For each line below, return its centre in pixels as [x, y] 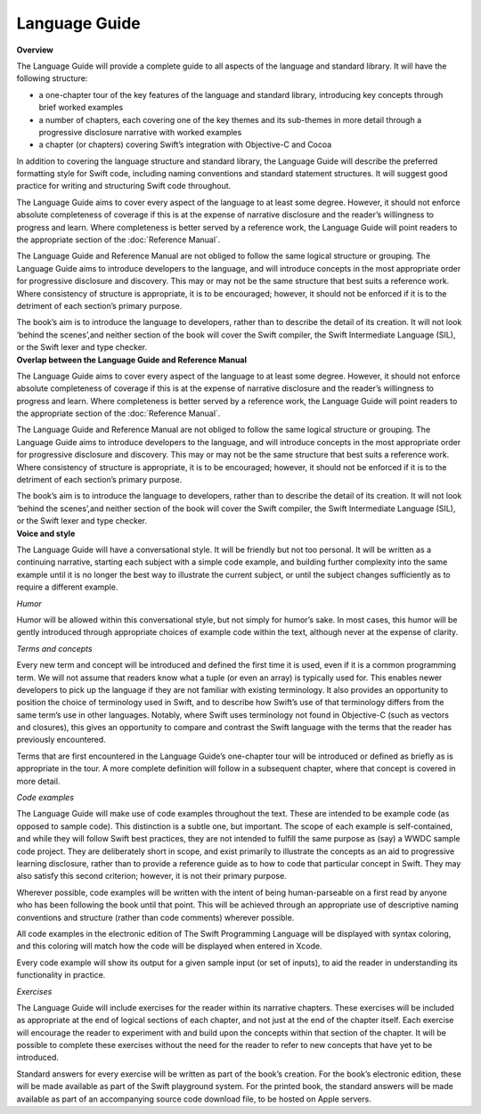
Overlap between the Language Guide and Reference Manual [132, 360]
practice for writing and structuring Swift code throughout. [124, 186]
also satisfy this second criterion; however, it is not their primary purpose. [151, 876]
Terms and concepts [54, 648]
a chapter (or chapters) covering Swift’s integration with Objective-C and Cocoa [185, 145]
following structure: [52, 78]
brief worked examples [81, 108]
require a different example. [67, 587]
